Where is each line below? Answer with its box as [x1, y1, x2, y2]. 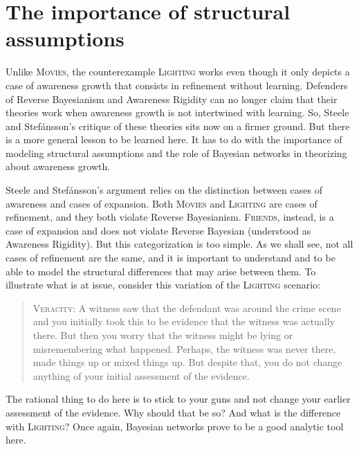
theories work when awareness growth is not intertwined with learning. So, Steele [6, 105, 349, 120]
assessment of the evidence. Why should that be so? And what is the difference [6, 405, 341, 419]
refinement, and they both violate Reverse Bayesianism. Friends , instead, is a [6, 210, 334, 224]
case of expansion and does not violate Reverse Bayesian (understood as [6, 223, 311, 237]
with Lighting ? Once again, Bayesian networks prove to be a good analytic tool [6, 419, 344, 433]
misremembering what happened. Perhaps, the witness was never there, [33, 341, 336, 356]
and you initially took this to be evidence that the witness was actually [33, 314, 335, 329]
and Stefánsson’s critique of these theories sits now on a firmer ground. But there [6, 118, 350, 133]
